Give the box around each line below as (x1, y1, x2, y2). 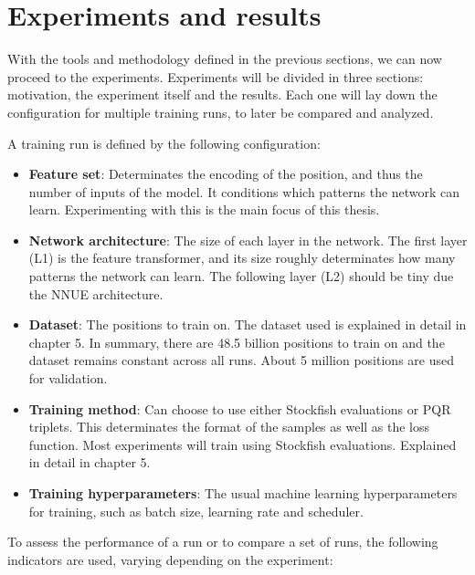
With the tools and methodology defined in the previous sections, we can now (7, 49, 442, 68)
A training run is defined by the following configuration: (7, 133, 321, 152)
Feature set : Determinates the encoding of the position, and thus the (28, 164, 423, 183)
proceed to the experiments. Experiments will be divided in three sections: (7, 67, 424, 86)
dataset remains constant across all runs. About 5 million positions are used (28, 350, 454, 370)
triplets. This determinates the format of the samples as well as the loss (28, 417, 430, 436)
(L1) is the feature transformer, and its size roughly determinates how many (28, 248, 456, 267)
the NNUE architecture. (28, 284, 164, 303)
